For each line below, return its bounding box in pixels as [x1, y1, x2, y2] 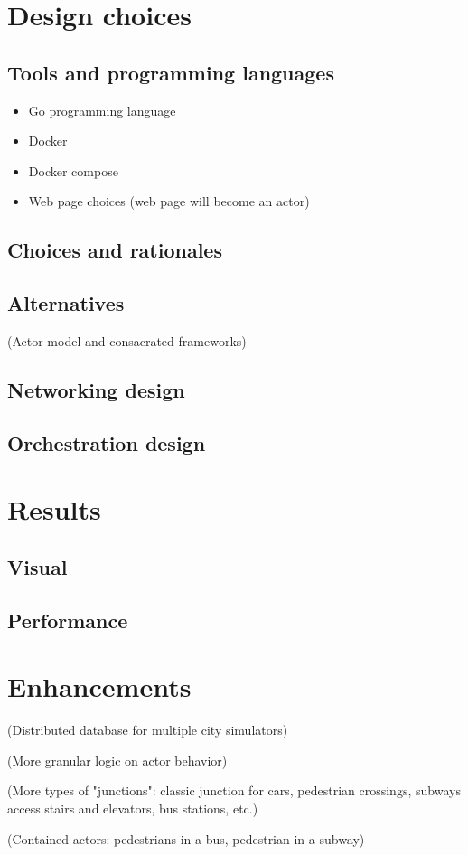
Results [7, 491, 101, 528]
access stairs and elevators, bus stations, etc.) [7, 798, 258, 817]
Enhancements [7, 668, 192, 705]
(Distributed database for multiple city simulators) [7, 720, 288, 739]
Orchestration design [7, 428, 206, 456]
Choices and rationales [7, 236, 222, 264]
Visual [7, 552, 68, 580]
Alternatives [7, 289, 125, 317]
